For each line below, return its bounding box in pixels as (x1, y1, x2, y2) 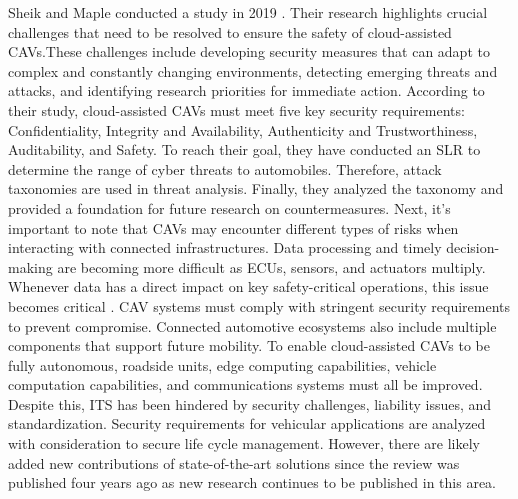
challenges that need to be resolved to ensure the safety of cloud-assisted (8, 21, 452, 42)
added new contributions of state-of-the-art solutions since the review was (8, 452, 460, 473)
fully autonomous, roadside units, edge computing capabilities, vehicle (8, 354, 437, 375)
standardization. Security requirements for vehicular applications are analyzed (8, 413, 486, 434)
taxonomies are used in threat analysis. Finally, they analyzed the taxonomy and (8, 178, 504, 199)
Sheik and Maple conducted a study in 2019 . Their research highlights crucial (8, 2, 488, 22)
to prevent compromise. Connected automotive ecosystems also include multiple (8, 315, 497, 336)
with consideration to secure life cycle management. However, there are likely (8, 433, 481, 454)
